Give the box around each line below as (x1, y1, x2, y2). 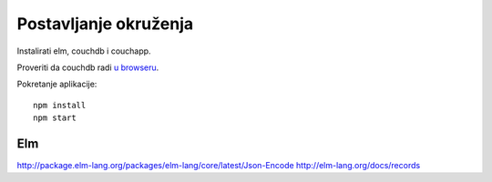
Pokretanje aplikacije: (16, 78, 97, 90)
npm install (33, 100, 87, 110)
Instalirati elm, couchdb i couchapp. (16, 45, 151, 56)
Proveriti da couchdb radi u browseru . (16, 62, 159, 73)
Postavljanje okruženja (16, 14, 194, 34)
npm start (33, 113, 77, 123)
